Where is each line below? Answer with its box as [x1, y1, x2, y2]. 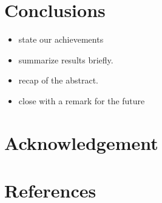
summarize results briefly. [18, 53, 113, 66]
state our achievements [18, 33, 104, 46]
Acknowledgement [4, 130, 158, 155]
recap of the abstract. [18, 74, 99, 87]
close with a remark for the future [18, 94, 145, 107]
